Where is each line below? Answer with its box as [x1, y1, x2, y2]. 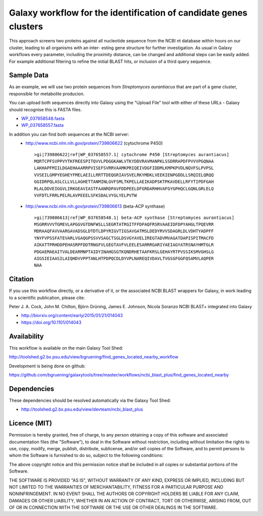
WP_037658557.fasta [21, 122, 64, 128]
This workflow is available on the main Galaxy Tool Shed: [9, 345, 124, 351]
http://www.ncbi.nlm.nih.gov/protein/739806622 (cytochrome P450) [25, 140, 163, 146]
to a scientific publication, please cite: [9, 295, 85, 300]
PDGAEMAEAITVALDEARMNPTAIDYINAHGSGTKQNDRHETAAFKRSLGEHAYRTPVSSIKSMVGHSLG [34, 249, 214, 255]
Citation [9, 275, 34, 283]
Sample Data [9, 71, 49, 79]
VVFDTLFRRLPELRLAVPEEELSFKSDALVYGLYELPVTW [34, 193, 137, 198]
